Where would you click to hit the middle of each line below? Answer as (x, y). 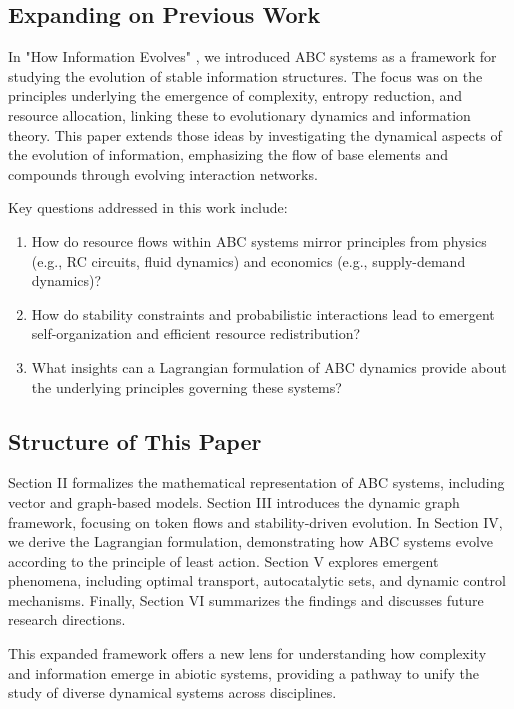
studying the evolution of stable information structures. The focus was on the (245, 75)
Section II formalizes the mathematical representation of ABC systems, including (256, 482)
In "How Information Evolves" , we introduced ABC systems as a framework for (252, 56)
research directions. (67, 619)
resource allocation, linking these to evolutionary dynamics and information (239, 114)
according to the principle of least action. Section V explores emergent (223, 560)
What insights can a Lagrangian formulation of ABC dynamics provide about (269, 366)
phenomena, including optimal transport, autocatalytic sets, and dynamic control (257, 580)
